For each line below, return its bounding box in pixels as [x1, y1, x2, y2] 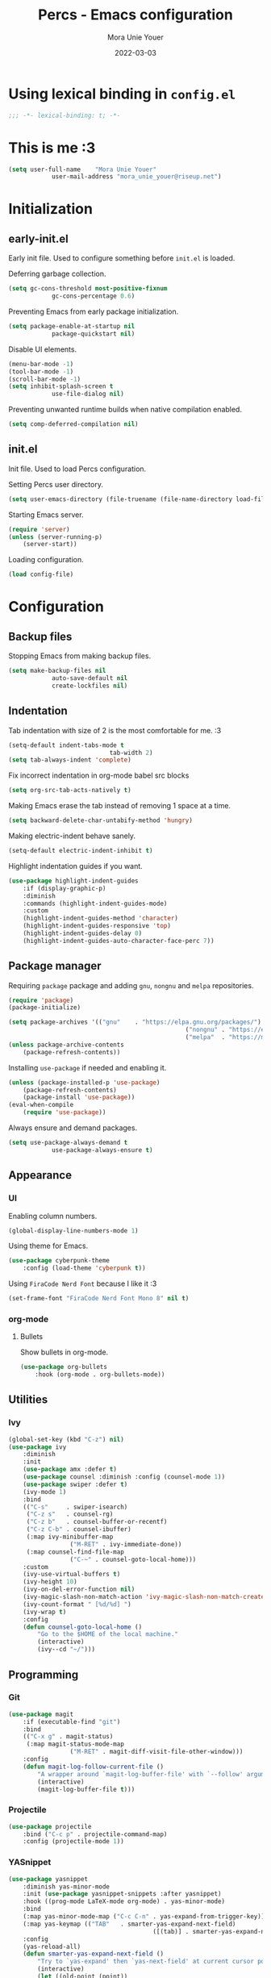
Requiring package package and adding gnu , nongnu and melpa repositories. [8, 980, 254, 990]
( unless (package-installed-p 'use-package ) [8, 1079, 161, 1087]
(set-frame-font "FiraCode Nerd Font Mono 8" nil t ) [8, 1295, 190, 1303]
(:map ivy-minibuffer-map [26, 1533, 114, 1542]
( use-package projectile [8, 1822, 92, 1830]
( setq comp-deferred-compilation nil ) [8, 420, 139, 428]
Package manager [8, 959, 102, 973]
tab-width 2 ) [109, 749, 153, 757]
